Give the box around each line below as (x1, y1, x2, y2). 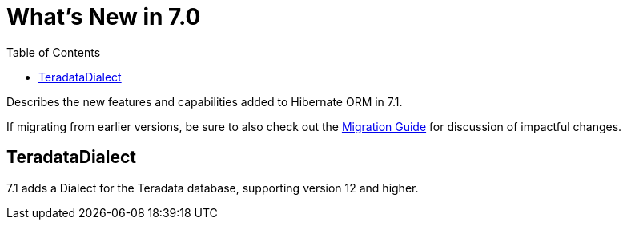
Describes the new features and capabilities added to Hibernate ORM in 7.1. (6, 94, 403, 109)
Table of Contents (6, 45, 101, 59)
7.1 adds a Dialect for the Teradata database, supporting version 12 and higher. (6, 180, 419, 195)
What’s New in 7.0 (6, 3, 201, 30)
